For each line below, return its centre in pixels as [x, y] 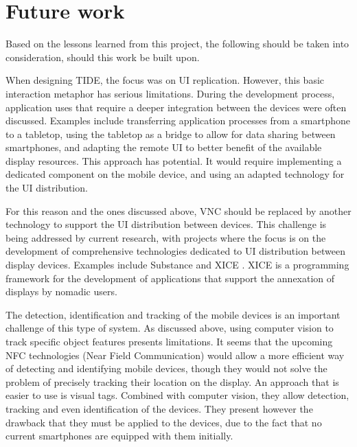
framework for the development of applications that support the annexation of [170, 278]
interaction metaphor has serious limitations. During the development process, [170, 93]
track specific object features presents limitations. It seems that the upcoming [169, 341]
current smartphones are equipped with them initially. [119, 436]
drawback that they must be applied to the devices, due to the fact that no [164, 422]
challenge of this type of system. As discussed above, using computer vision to [170, 328]
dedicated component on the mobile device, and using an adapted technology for [175, 174]
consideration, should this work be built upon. [103, 57]
